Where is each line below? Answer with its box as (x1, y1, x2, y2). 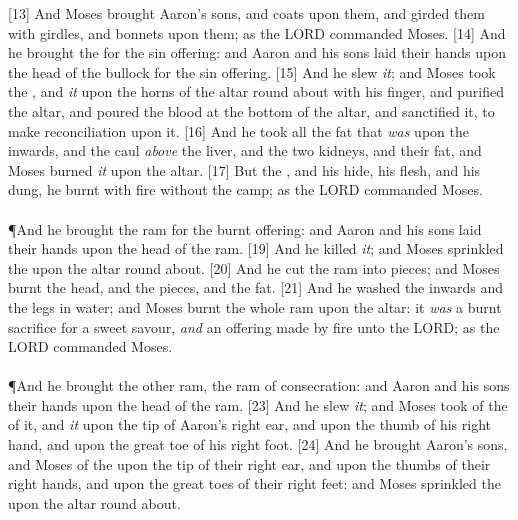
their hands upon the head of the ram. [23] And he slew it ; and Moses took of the (8, 394, 508, 415)
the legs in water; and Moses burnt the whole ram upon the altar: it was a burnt (8, 296, 502, 317)
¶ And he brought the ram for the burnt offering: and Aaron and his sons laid (8, 218, 482, 239)
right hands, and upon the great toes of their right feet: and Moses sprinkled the (8, 473, 501, 494)
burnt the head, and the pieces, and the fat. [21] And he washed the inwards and (8, 277, 504, 298)
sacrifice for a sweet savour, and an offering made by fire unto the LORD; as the (8, 316, 500, 337)
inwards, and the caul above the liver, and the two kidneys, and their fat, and (8, 140, 482, 161)
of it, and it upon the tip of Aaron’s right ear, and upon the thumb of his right (8, 414, 492, 435)
